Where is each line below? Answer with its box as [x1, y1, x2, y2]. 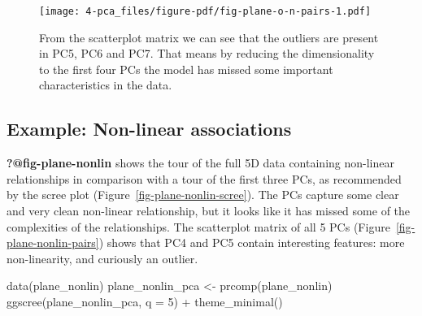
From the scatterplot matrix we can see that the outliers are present [39, 28, 379, 45]
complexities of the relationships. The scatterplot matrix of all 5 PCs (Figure [7, 218, 390, 235]
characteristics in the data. [39, 76, 172, 93]
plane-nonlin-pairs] [7, 234, 99, 251]
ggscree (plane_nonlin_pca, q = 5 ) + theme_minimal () [7, 292, 283, 310]
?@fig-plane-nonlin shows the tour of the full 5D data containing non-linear [7, 154, 394, 171]
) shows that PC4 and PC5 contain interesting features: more [98, 234, 405, 251]
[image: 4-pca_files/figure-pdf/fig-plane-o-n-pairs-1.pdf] [39, 6, 372, 17]
